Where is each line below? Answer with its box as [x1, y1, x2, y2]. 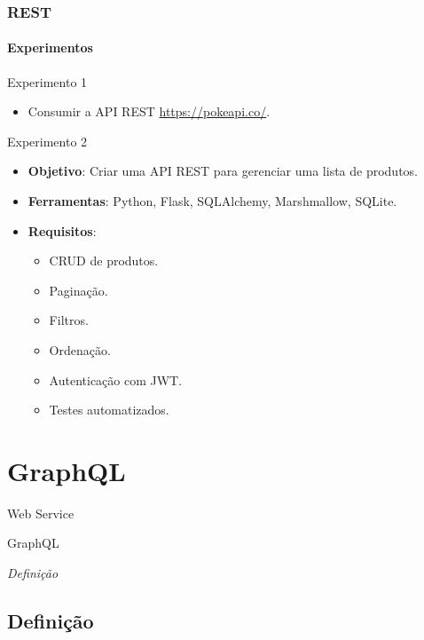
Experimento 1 [7, 72, 88, 91]
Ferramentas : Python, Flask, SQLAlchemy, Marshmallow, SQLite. [27, 192, 397, 210]
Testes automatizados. [49, 400, 169, 419]
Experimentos [7, 38, 93, 57]
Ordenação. [49, 340, 111, 359]
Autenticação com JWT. [49, 370, 183, 389]
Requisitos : [27, 221, 97, 240]
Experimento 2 [7, 131, 88, 150]
